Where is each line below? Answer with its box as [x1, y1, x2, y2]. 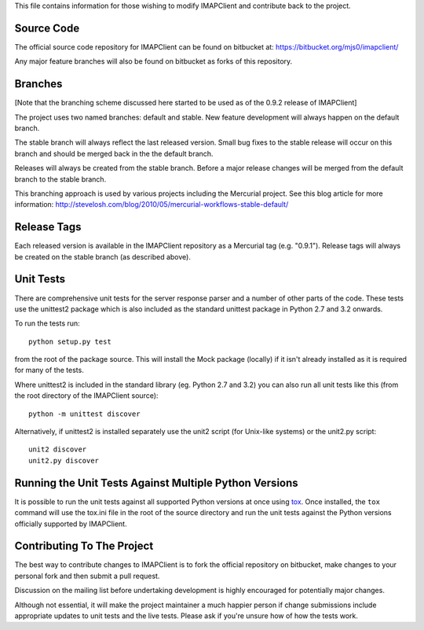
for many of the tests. [14, 366, 84, 375]
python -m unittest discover [28, 409, 141, 418]
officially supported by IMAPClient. [14, 519, 127, 529]
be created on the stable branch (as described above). [14, 252, 192, 261]
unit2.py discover [28, 456, 100, 465]
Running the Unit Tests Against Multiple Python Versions [14, 476, 298, 489]
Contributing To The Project [14, 540, 154, 553]
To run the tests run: [14, 319, 80, 328]
